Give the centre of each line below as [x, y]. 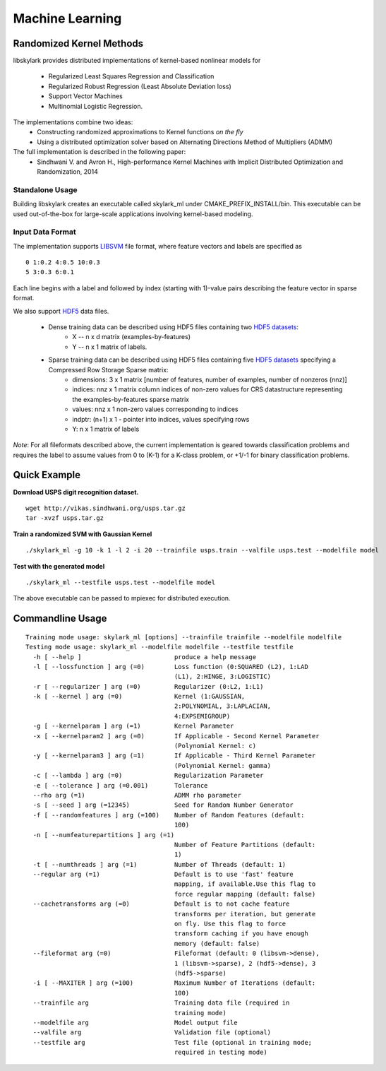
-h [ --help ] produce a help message [145, 657]
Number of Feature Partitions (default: [245, 845]
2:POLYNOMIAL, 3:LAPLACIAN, [223, 706]
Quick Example [47, 475]
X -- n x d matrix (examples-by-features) [131, 337]
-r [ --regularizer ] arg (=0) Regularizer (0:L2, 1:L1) [148, 686]
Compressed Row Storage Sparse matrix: [108, 369]
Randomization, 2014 [68, 171]
